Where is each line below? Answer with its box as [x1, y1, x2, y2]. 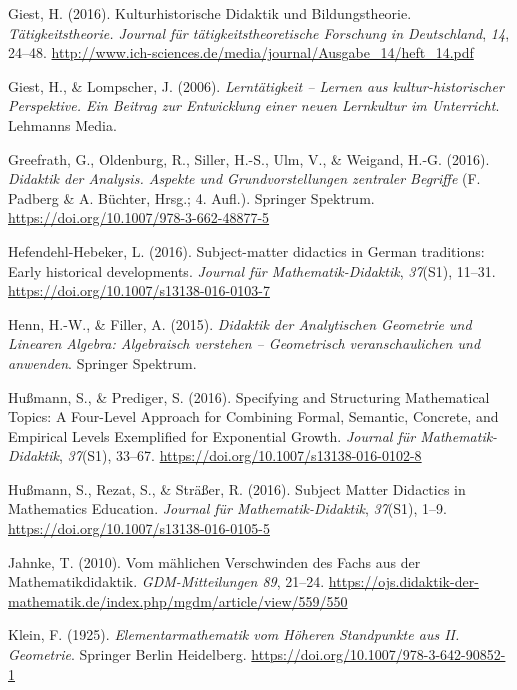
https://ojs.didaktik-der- [328, 571, 479, 592]
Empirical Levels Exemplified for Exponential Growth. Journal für [8, 425, 416, 446]
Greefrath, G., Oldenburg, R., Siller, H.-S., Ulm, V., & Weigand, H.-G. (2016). [8, 148, 490, 169]
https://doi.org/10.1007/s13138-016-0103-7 [8, 280, 270, 301]
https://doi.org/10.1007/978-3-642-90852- [251, 644, 506, 665]
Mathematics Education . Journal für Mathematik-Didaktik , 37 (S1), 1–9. [8, 498, 447, 519]
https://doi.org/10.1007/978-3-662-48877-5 [8, 207, 270, 228]
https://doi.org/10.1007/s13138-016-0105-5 [8, 518, 270, 539]
